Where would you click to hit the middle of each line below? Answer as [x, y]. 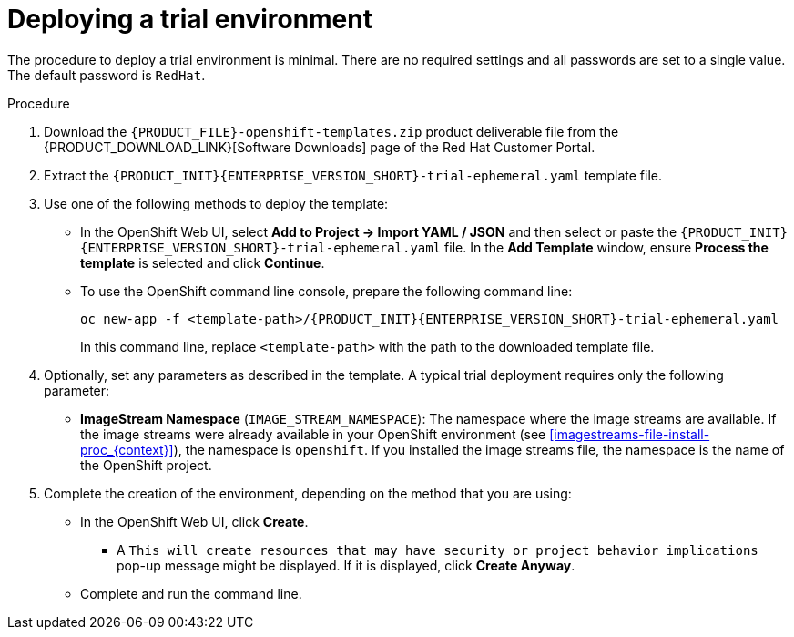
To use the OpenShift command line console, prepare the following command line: [326, 291]
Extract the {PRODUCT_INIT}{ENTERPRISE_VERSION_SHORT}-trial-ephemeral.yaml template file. [353, 175]
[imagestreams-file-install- [630, 434]
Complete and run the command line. [191, 593]
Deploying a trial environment [190, 19]
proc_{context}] [127, 449]
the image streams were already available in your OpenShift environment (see [313, 434]
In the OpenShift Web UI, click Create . [194, 521]
